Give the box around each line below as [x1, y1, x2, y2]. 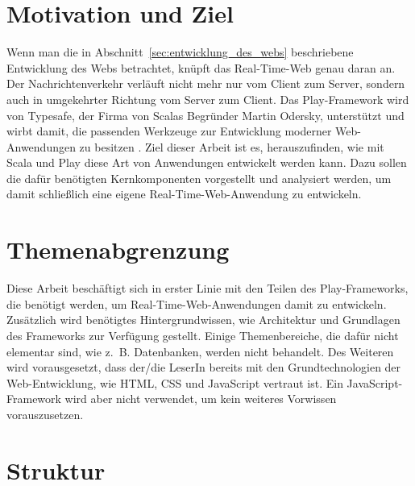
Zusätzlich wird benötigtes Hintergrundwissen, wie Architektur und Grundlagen [6, 311, 400, 328]
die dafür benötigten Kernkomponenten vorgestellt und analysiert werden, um [6, 169, 392, 186]
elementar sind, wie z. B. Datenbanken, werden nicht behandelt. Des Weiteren [6, 343, 394, 359]
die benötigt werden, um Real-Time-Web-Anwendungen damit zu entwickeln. [6, 295, 387, 312]
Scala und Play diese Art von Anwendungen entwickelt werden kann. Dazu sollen [6, 154, 407, 171]
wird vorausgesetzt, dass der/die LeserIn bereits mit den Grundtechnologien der [6, 359, 401, 376]
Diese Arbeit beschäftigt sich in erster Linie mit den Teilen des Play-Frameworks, [6, 280, 409, 297]
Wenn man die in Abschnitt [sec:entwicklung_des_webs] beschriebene [6, 44, 354, 60]
